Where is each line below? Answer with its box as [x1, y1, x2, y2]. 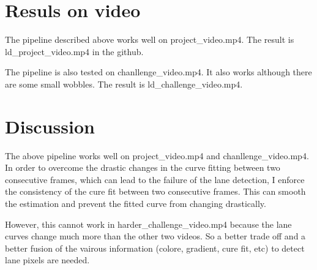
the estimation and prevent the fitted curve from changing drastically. [5, 197, 266, 209]
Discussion [5, 113, 95, 138]
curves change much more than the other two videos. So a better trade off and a [5, 230, 306, 242]
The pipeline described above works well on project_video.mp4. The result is [5, 33, 294, 46]
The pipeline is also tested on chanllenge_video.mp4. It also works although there [5, 66, 312, 78]
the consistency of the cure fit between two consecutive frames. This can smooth [5, 185, 306, 198]
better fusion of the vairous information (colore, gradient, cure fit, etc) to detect [5, 241, 305, 254]
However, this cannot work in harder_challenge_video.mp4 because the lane [5, 217, 292, 230]
